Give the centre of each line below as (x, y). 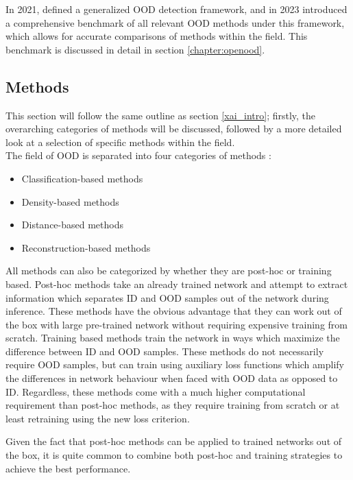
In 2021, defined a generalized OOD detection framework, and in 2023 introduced (176, 9)
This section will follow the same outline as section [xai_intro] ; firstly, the (161, 115)
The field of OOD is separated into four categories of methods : (138, 155)
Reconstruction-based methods (86, 247)
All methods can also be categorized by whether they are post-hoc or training (169, 271)
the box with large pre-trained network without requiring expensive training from (176, 324)
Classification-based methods (82, 178)
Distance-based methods (72, 225)
